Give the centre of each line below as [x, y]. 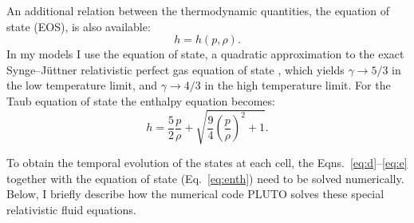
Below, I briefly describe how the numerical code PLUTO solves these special [195, 194]
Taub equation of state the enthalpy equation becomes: [141, 100]
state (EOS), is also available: [79, 26]
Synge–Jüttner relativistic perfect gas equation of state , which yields [175, 69]
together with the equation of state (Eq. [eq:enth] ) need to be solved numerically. [205, 178]
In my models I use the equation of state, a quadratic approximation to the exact [205, 54]
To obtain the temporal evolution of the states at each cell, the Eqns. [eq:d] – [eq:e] [207, 163]
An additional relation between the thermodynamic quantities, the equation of [198, 10]
